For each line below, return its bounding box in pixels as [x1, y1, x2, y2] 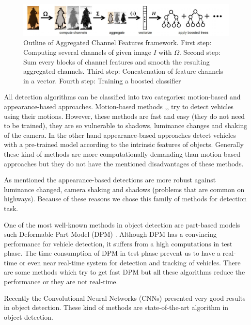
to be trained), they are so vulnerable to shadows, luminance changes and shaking [4, 120, 248, 130]
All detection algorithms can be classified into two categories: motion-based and [4, 92, 241, 102]
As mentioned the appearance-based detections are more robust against [4, 175, 216, 185]
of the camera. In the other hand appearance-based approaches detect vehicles [4, 130, 236, 140]
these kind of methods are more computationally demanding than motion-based [4, 148, 240, 159]
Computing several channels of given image [23, 47, 151, 57]
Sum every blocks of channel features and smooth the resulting [23, 56, 210, 66]
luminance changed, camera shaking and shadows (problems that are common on [4, 184, 245, 194]
